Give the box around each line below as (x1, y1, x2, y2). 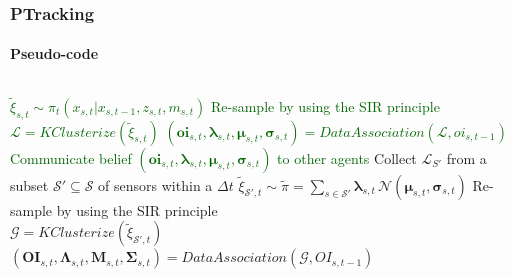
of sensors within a (98, 174, 213, 195)
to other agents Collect (277, 147, 417, 168)
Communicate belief (10, 147, 132, 168)
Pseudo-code (10, 43, 99, 64)
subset (10, 174, 49, 195)
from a (446, 147, 487, 168)
